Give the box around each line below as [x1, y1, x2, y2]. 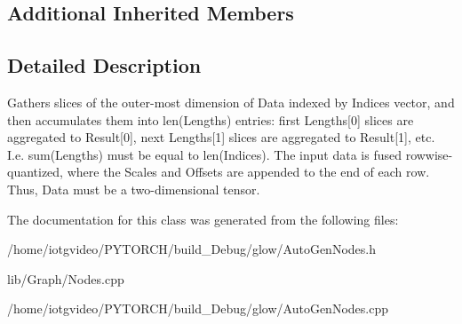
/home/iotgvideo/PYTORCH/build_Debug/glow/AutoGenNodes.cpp [7, 299, 388, 318]
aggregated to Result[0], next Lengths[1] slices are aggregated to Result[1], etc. [7, 128, 435, 146]
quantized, [7, 162, 64, 181]
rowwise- [405, 145, 453, 163]
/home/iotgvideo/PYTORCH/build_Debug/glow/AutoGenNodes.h [7, 240, 376, 258]
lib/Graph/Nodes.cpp [7, 269, 124, 288]
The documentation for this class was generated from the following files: [7, 209, 399, 228]
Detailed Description [7, 51, 202, 79]
